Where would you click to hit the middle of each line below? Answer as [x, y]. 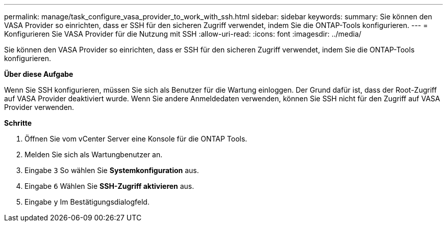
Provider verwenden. [39, 107]
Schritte [18, 123]
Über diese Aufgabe [39, 74]
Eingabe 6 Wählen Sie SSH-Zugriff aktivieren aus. [109, 186]
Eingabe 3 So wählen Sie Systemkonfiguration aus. [112, 170]
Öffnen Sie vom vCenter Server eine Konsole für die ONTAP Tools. [136, 139]
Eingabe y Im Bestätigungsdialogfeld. [87, 202]
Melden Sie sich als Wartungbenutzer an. [94, 154]
